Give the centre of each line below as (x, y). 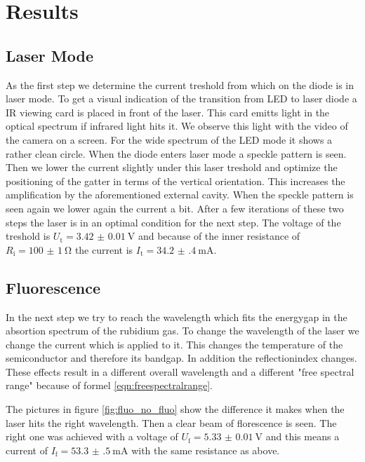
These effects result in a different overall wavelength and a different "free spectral (180, 371)
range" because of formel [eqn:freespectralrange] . (109, 385)
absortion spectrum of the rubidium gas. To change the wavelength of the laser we (182, 331)
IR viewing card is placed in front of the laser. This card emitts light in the (168, 112)
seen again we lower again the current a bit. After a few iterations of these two (175, 208)
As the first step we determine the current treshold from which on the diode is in (180, 84)
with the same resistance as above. (206, 450)
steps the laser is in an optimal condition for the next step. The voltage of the (173, 222)
